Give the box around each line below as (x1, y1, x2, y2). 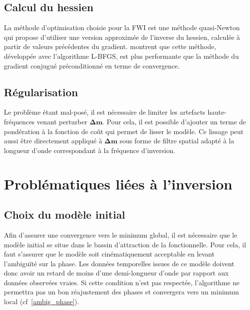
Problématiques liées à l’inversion (4, 173, 233, 193)
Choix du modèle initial (4, 207, 125, 222)
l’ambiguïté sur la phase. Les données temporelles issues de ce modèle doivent (4, 258, 234, 268)
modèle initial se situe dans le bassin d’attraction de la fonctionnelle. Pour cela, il (4, 239, 246, 249)
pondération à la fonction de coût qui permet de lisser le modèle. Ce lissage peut (4, 126, 244, 136)
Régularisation (4, 84, 78, 99)
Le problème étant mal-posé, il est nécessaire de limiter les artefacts (4, 107, 205, 117)
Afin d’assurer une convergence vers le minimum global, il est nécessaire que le (4, 229, 237, 240)
